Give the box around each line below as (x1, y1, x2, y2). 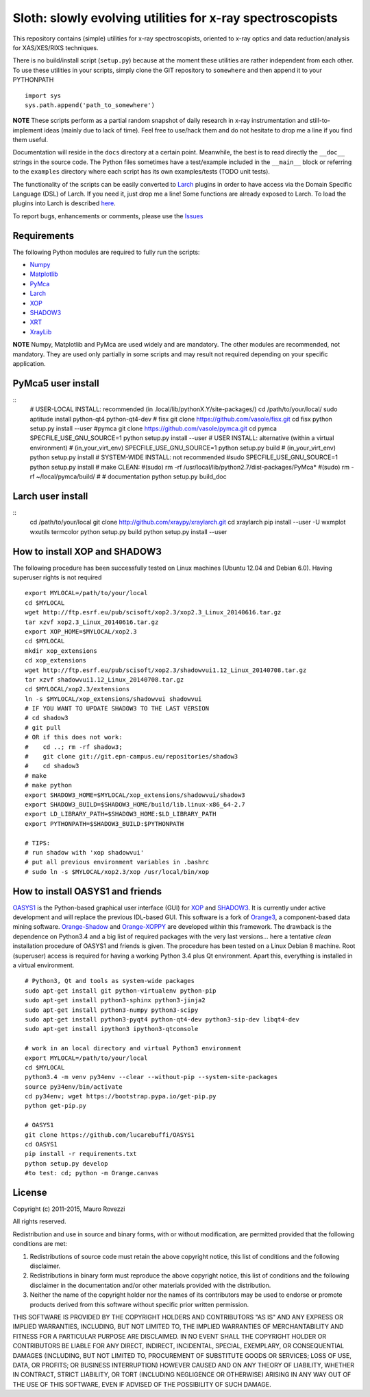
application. (12, 360, 46, 367)
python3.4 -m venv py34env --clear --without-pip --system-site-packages (25, 1073, 278, 1081)
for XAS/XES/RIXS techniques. (12, 43, 99, 51)
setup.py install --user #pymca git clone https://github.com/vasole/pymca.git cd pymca (29, 424, 277, 432)
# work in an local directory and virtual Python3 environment (25, 1044, 242, 1052)
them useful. (12, 136, 48, 144)
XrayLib (29, 327, 52, 336)
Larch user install (12, 490, 88, 502)
